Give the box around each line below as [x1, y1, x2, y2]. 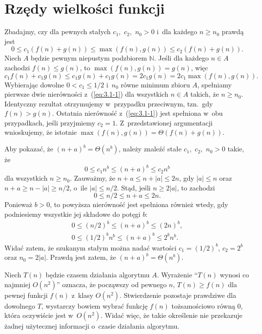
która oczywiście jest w [4, 310, 73, 320]
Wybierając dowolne [4, 79, 64, 89]
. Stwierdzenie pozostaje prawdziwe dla [120, 290, 237, 300]
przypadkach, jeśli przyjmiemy [4, 117, 96, 127]
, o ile [69, 182, 87, 192]
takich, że [190, 89, 219, 99]
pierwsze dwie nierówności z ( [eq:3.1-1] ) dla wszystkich [4, 89, 168, 99]
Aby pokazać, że [4, 144, 53, 154]
